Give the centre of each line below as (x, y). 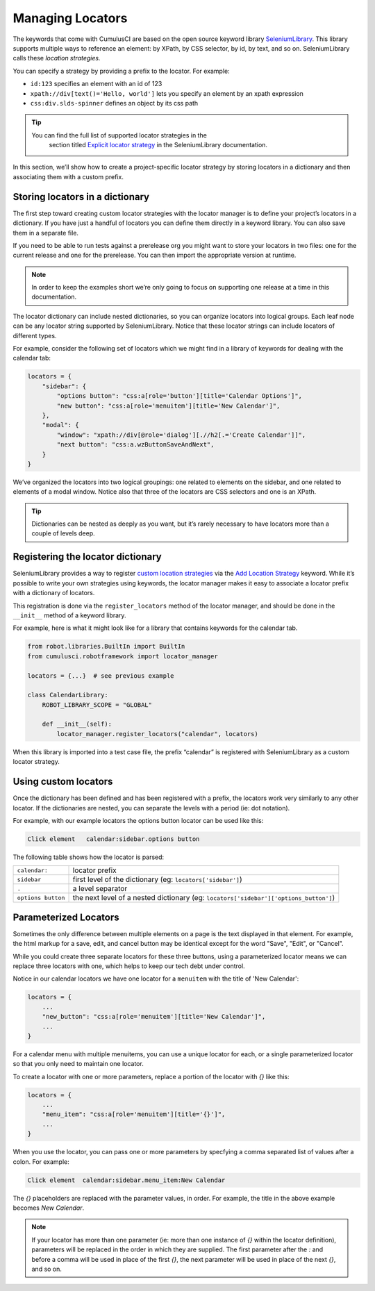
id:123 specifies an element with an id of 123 (96, 84)
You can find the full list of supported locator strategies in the (119, 135)
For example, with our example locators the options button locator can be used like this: (138, 820)
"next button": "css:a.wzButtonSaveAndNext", (135, 445)
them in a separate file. (46, 233)
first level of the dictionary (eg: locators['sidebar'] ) (157, 880)
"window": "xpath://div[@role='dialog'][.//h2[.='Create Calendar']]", (181, 435)
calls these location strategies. (57, 58)
